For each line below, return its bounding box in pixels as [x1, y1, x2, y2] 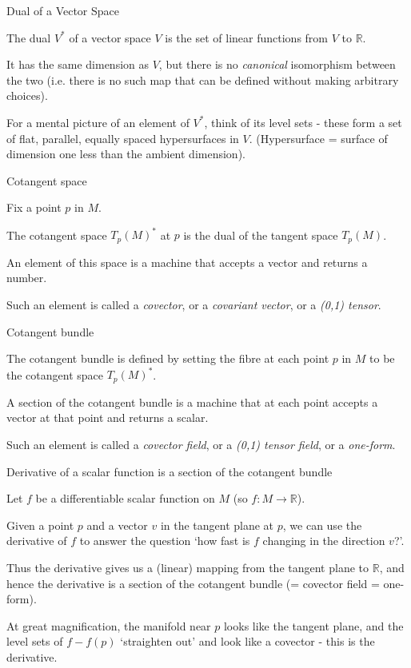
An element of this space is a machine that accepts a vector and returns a [6, 253, 368, 270]
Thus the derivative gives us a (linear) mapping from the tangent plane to [6, 559, 369, 575]
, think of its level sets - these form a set [204, 113, 402, 130]
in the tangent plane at [160, 516, 274, 533]
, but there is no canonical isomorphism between [158, 56, 396, 73]
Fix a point [6, 199, 62, 216]
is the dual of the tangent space [183, 226, 338, 243]
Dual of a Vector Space [6, 2, 120, 18]
